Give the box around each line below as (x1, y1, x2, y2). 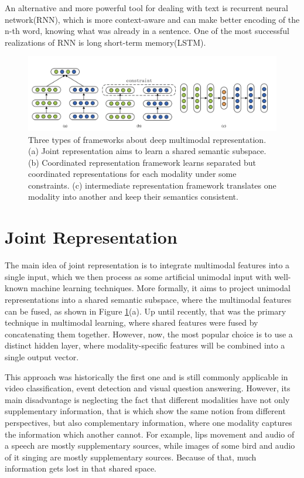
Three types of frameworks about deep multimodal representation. (28, 133, 267, 145)
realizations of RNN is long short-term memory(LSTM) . (5, 36, 206, 48)
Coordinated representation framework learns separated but (42, 156, 257, 168)
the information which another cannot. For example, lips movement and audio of (5, 428, 295, 440)
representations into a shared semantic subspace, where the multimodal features (5, 293, 292, 305)
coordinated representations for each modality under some (28, 168, 237, 180)
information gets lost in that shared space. (5, 462, 156, 474)
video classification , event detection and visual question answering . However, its (5, 382, 291, 394)
